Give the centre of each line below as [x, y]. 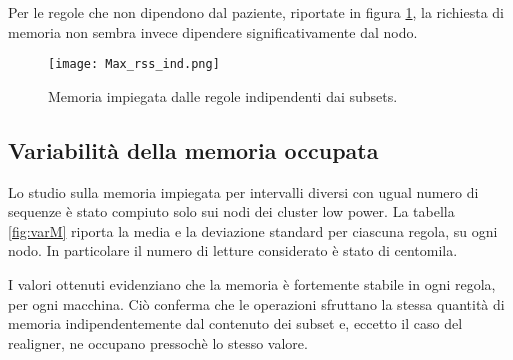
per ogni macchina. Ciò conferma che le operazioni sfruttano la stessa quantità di [256, 303]
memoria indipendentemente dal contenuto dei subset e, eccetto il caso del [235, 323]
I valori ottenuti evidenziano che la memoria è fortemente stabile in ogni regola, [252, 284]
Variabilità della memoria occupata [193, 149]
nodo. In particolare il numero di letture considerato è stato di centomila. [233, 250]
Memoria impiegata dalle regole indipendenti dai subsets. [223, 95]
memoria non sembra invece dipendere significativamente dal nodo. [213, 31]
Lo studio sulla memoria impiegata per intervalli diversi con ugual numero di [243, 191]
